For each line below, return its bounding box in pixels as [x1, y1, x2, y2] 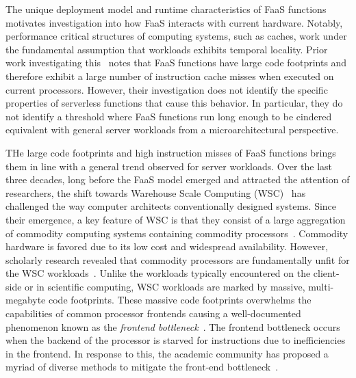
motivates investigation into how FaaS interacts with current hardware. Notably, [5, 15, 343, 29]
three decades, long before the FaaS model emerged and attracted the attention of [5, 172, 350, 187]
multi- [308, 279, 334, 293]
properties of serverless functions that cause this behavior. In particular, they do [5, 96, 343, 110]
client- [313, 266, 340, 280]
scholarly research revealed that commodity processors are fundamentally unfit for [5, 252, 350, 267]
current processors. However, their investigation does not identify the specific [5, 82, 328, 96]
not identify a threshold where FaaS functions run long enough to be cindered [5, 109, 332, 123]
